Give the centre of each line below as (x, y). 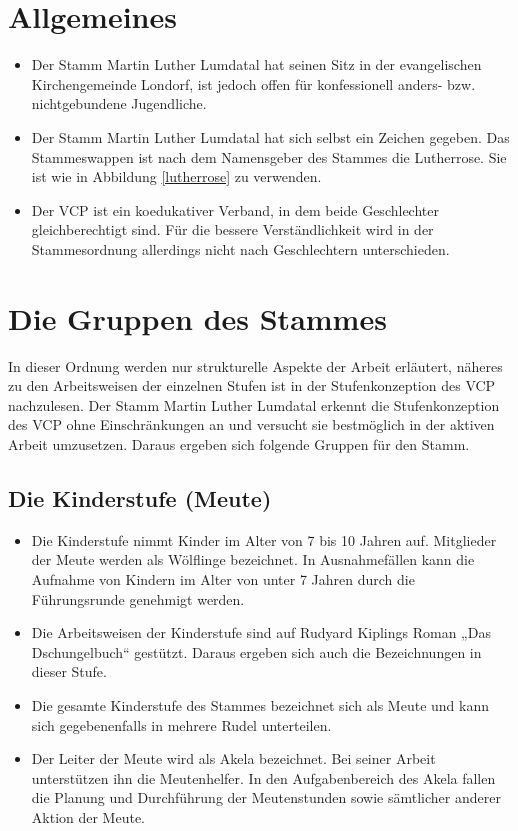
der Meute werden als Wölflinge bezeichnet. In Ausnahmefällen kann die (253, 559)
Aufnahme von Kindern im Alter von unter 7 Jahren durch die (223, 578)
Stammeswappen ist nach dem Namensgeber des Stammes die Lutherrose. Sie (269, 156)
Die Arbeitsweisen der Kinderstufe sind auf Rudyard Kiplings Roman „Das (261, 632)
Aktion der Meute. (88, 816)
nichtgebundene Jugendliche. (119, 103)
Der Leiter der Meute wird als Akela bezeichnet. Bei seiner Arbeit (233, 758)
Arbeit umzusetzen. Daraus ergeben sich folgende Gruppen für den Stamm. (239, 443)
